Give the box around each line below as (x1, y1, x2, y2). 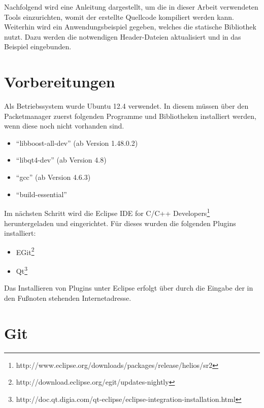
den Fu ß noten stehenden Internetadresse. (4, 292, 131, 303)
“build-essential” (16, 189, 67, 199)
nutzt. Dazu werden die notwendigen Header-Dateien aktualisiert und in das (4, 31, 241, 42)
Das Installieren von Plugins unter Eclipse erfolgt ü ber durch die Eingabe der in (4, 283, 253, 293)
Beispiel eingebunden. (4, 41, 72, 52)
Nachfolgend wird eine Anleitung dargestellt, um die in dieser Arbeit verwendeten (4, 2, 258, 12)
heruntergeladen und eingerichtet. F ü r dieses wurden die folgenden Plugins (4, 217, 236, 228)
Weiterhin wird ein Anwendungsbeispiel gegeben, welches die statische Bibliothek (4, 21, 256, 32)
